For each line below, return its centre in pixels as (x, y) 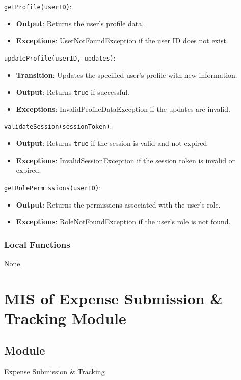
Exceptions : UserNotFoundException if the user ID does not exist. (122, 40)
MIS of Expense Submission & (114, 298)
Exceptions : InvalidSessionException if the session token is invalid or (126, 160)
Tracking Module (65, 318)
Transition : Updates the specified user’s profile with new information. (127, 75)
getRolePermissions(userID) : (53, 187)
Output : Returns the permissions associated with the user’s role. (118, 204)
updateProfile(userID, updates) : (60, 57)
